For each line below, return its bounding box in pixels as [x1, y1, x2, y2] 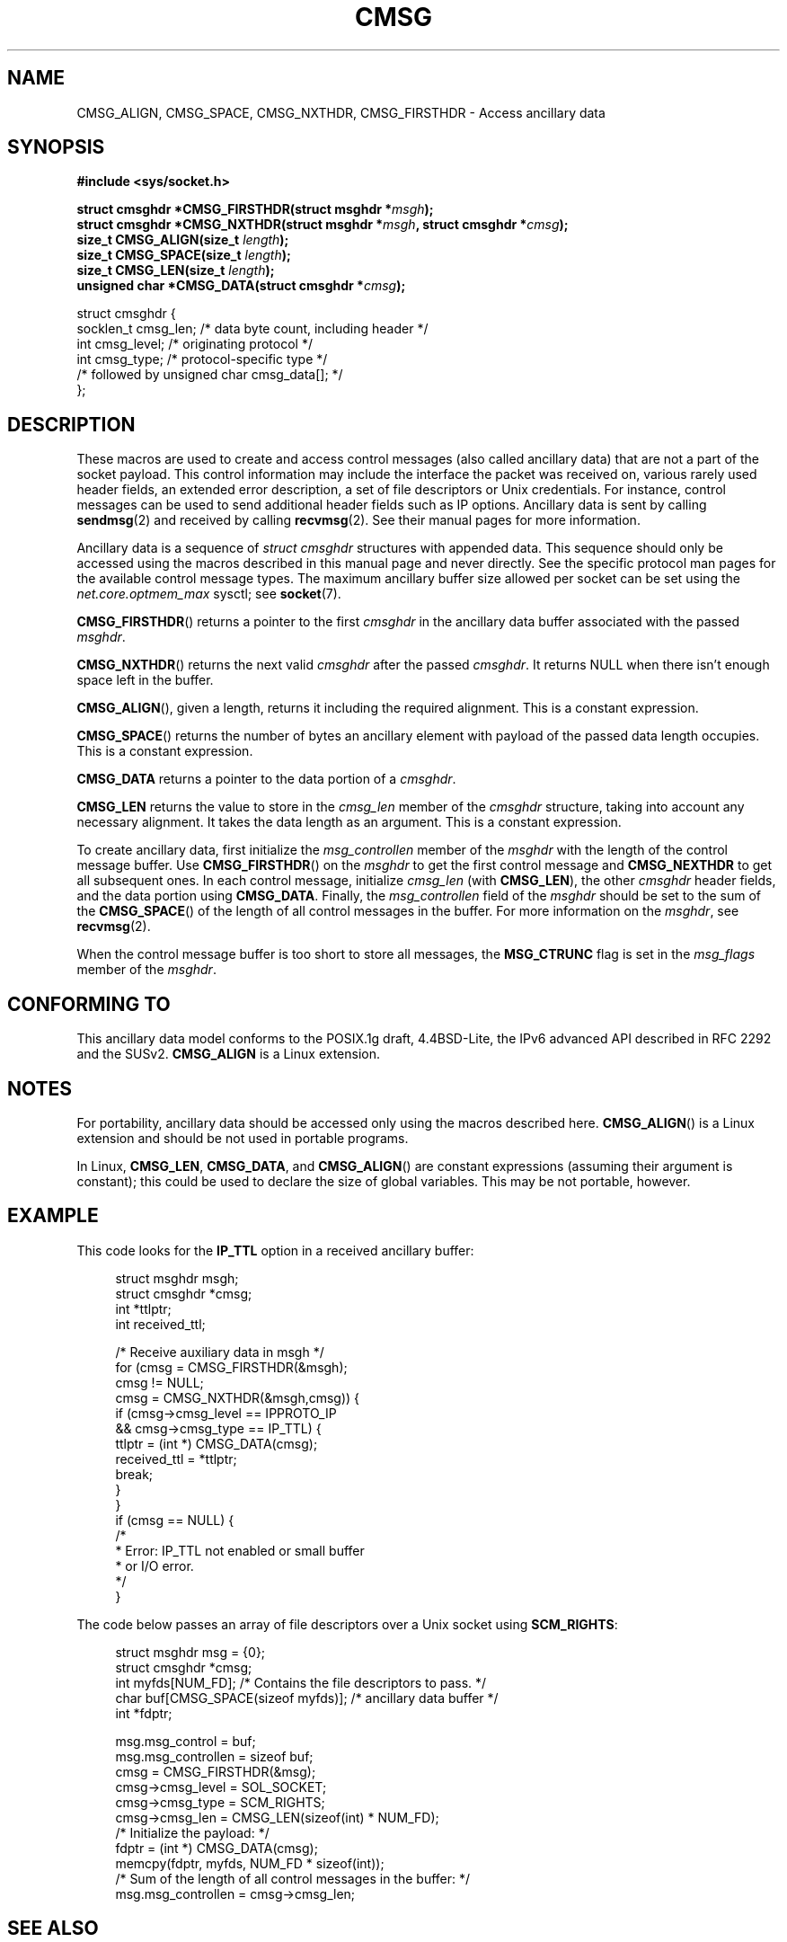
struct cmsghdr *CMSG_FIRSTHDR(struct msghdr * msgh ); [76, 201, 434, 217]
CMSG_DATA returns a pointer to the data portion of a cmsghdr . [76, 771, 456, 787]
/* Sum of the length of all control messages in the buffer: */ [115, 1870, 471, 1886]
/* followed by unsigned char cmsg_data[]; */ [76, 367, 343, 383]
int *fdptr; [115, 1705, 172, 1721]
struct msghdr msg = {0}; [115, 1644, 266, 1660]
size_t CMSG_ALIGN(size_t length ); [76, 232, 289, 248]
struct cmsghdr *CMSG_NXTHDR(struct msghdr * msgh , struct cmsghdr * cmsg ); [76, 217, 569, 233]
